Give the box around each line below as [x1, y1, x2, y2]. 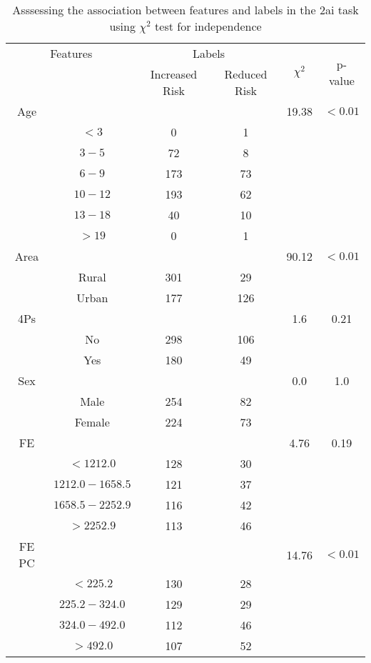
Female [74, 414, 110, 430]
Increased [150, 66, 198, 82]
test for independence [155, 18, 262, 34]
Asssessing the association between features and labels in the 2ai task [12, 1, 359, 18]
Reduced [224, 66, 268, 82]
